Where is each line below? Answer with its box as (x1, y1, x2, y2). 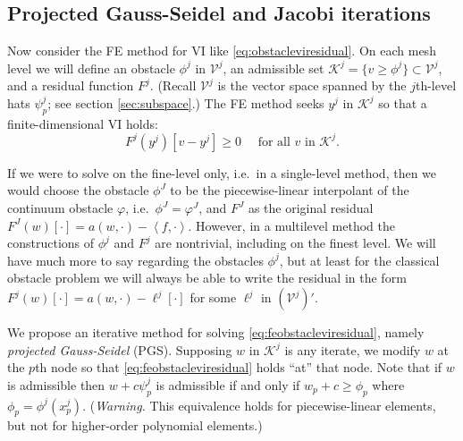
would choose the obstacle (7, 181, 149, 199)
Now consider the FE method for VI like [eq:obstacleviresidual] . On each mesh (7, 41, 436, 60)
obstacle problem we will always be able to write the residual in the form (7, 268, 407, 287)
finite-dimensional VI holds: (7, 114, 158, 132)
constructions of (7, 233, 95, 252)
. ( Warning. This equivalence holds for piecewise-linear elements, (82, 395, 436, 414)
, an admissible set (223, 58, 324, 77)
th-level (415, 76, 457, 95)
